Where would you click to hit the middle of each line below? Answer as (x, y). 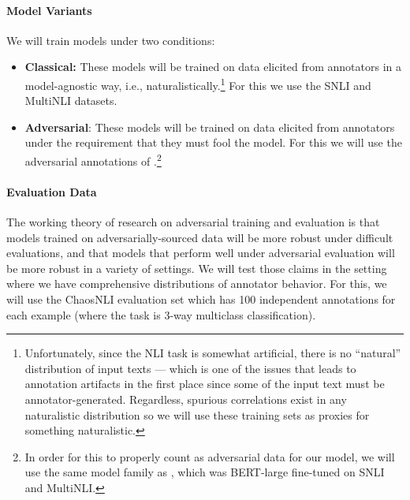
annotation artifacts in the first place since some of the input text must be (205, 384)
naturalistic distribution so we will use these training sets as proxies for (197, 414)
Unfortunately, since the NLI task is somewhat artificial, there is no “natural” (213, 353)
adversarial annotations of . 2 (93, 160)
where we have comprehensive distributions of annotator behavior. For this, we (197, 284)
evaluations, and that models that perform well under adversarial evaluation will (201, 253)
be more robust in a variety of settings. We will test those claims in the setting (197, 268)
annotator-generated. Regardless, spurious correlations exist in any (186, 399)
